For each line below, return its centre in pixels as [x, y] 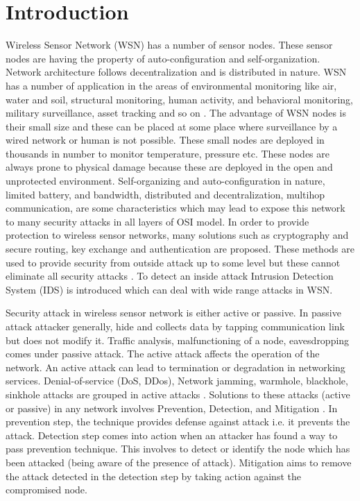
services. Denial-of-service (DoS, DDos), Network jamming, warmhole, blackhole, [177, 381]
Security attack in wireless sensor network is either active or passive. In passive [173, 313]
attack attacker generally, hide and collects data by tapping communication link [175, 326]
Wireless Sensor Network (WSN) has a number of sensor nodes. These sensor [169, 45]
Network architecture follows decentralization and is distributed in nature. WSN [176, 72]
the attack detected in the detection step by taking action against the [153, 476]
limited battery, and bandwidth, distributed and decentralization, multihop [165, 194]
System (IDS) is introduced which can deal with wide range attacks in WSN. [169, 289]
